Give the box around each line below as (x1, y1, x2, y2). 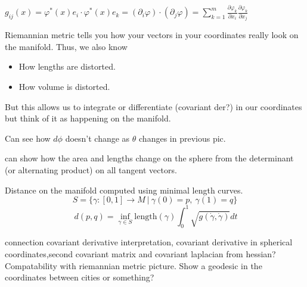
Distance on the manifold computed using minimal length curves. (5, 183, 243, 196)
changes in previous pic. (139, 132, 226, 144)
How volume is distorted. (18, 80, 110, 92)
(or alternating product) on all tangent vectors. (5, 163, 177, 176)
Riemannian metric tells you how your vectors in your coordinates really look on (5, 29, 299, 41)
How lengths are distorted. (18, 60, 116, 73)
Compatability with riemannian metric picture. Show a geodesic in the (5, 259, 262, 272)
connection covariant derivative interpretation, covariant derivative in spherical (5, 236, 293, 248)
